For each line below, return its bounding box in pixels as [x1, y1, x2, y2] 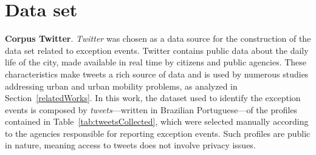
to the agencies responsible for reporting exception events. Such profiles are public [5, 127, 311, 139]
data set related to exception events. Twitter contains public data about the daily [5, 44, 309, 56]
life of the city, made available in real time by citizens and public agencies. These [5, 56, 307, 68]
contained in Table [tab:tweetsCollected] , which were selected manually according [5, 115, 309, 128]
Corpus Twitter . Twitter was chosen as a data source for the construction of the [5, 32, 311, 45]
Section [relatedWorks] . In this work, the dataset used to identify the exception [5, 91, 301, 104]
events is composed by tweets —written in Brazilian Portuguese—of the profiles [5, 103, 298, 116]
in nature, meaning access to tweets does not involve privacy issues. [5, 139, 256, 151]
